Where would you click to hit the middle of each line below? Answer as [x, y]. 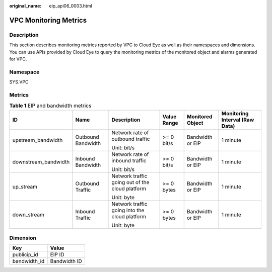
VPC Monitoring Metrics [48, 20]
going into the [128, 210]
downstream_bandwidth [41, 162]
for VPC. [18, 59]
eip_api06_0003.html [71, 6]
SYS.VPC [19, 82]
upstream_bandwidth [38, 140]
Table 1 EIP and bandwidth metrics [50, 106]
